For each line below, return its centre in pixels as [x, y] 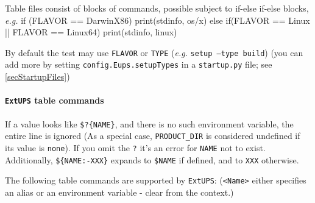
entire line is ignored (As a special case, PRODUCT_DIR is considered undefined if [153, 136]
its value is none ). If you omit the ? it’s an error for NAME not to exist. [135, 147]
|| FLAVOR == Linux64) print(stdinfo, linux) [91, 32]
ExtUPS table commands [55, 100]
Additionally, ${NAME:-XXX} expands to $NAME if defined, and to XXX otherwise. [152, 159]
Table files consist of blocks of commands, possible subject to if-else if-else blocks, [157, 8]
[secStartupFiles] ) [37, 77]
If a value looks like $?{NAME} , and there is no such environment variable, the [149, 123]
